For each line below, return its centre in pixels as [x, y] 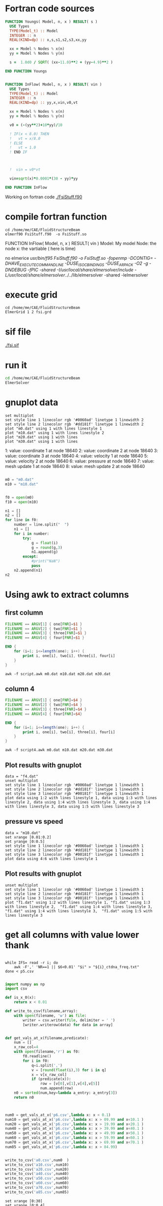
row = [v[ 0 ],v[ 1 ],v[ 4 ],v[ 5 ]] [70, 1084]
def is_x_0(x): [21, 998]
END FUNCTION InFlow [26, 187]
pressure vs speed [34, 821]
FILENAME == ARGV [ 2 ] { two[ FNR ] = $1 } [44, 629]
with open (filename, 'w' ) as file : [50, 1016]
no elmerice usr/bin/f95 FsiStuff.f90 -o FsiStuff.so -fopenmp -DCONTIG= [79, 258]
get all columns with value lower [72, 935]
